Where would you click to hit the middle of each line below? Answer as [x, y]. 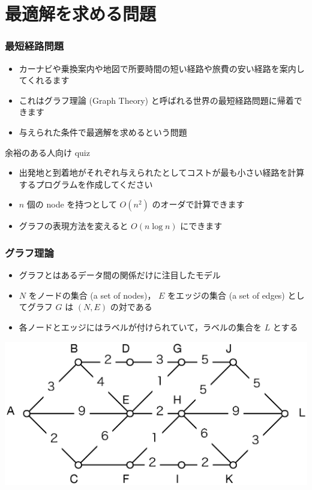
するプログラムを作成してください [86, 184]
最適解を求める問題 [81, 13]
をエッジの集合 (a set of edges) [226, 295]
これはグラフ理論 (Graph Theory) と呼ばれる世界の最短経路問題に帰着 [156, 100]
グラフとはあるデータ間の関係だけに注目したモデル [120, 275]
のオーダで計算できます [198, 204]
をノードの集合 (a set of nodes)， [92, 295]
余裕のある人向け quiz [47, 152]
